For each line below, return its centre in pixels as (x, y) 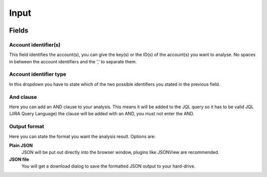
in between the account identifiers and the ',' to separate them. (73, 61)
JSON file (19, 159)
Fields (19, 30)
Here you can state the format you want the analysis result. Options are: (82, 136)
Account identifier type (38, 74)
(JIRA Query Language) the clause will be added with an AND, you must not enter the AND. (102, 114)
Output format (27, 127)
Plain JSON (21, 145)
